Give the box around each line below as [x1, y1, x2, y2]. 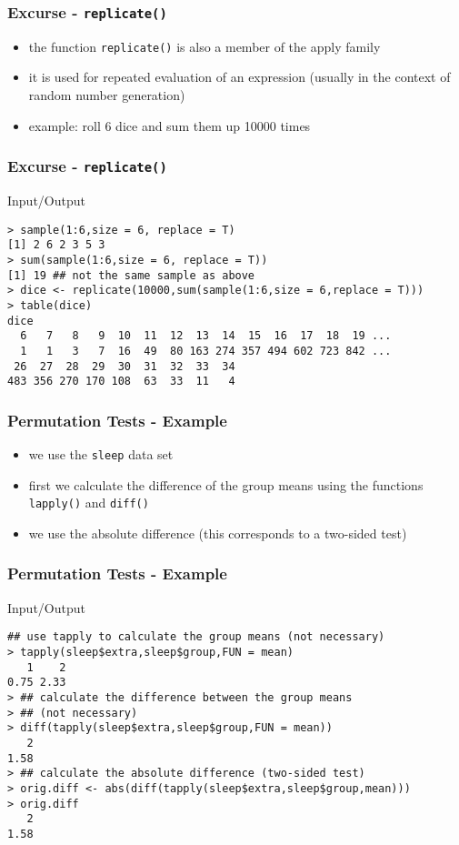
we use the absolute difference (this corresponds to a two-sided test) [28, 523, 407, 542]
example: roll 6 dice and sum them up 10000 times [28, 116, 311, 135]
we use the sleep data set [28, 445, 174, 464]
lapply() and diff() [28, 493, 149, 512]
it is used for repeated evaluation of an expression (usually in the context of [28, 67, 451, 86]
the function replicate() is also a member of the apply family [28, 36, 381, 55]
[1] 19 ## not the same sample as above [7, 268, 255, 282]
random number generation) [28, 86, 185, 105]
